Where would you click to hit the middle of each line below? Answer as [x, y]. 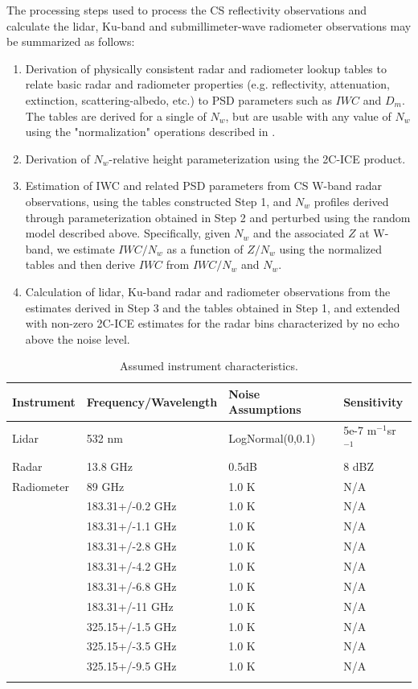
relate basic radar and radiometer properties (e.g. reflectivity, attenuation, [207, 84]
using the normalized [331, 248]
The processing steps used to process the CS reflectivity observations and [187, 10]
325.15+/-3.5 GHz [131, 646]
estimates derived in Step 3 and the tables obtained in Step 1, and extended [213, 307]
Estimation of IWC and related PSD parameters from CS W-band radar [203, 186]
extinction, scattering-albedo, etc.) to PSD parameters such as [178, 99]
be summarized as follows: [71, 41]
